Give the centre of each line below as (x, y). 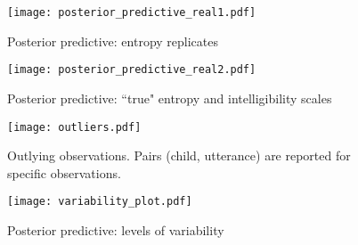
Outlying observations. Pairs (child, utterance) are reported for (179, 155)
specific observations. (64, 172)
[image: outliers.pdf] (74, 127)
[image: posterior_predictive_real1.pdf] (132, 12)
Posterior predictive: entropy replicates (113, 41)
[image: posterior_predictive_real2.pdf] (132, 70)
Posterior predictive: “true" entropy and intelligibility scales (170, 98)
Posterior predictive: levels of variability (116, 230)
